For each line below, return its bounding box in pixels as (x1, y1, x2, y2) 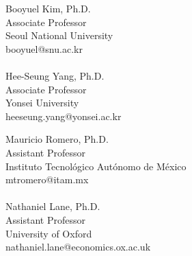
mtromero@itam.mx (5, 172, 89, 187)
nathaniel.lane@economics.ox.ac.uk (5, 240, 151, 254)
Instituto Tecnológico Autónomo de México (5, 159, 187, 173)
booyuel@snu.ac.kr (5, 41, 83, 56)
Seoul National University (5, 28, 113, 43)
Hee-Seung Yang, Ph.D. (5, 68, 105, 82)
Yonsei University (5, 95, 79, 110)
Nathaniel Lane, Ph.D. (5, 199, 100, 213)
